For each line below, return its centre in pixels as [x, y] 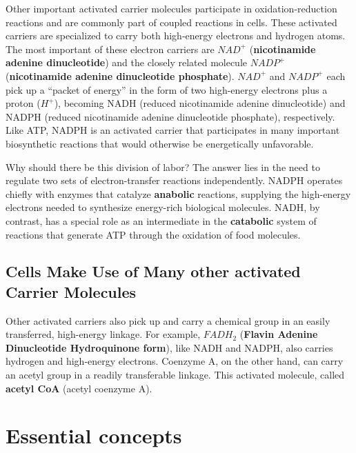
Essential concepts [94, 435]
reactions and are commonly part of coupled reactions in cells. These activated [171, 22]
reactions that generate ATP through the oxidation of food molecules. [153, 234]
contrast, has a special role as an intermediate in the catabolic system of [161, 220]
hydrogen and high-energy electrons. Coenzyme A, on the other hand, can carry [175, 361]
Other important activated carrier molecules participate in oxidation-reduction [171, 8]
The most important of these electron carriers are [110, 49]
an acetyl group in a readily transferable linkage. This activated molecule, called [175, 375]
